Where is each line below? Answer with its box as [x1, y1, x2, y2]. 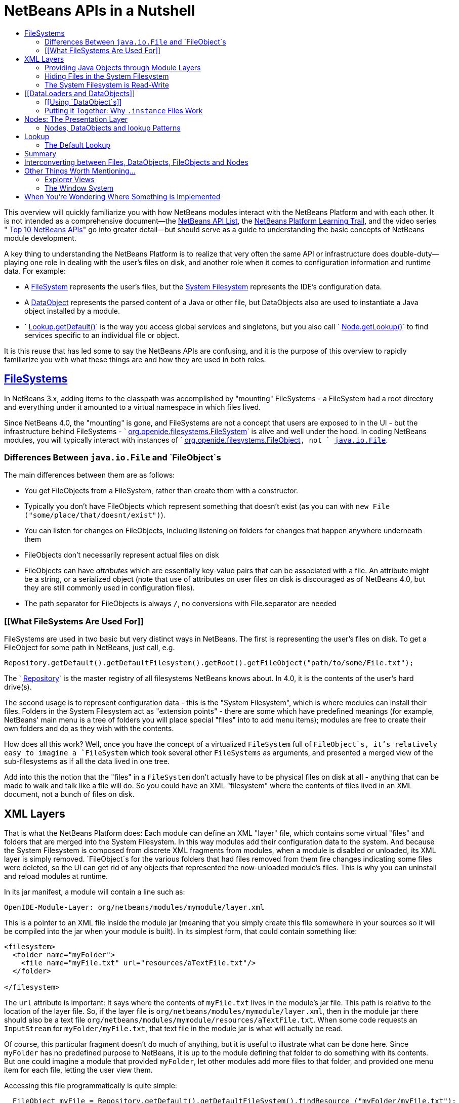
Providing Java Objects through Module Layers [45, 63, 201, 72]
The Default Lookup [45, 140, 111, 149]
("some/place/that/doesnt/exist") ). [24, 511, 165, 520]
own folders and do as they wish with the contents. [4, 724, 174, 733]
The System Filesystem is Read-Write [45, 80, 169, 89]
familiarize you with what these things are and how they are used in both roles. [4, 355, 266, 364]
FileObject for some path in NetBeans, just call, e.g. [4, 643, 175, 652]
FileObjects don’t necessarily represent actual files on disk [24, 550, 219, 560]
